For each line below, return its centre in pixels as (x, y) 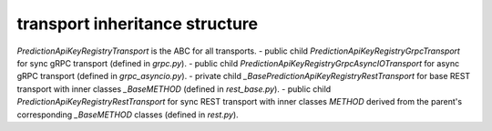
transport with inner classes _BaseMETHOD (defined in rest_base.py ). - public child (174, 89)
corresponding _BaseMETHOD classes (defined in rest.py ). (128, 115)
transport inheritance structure (138, 24)
